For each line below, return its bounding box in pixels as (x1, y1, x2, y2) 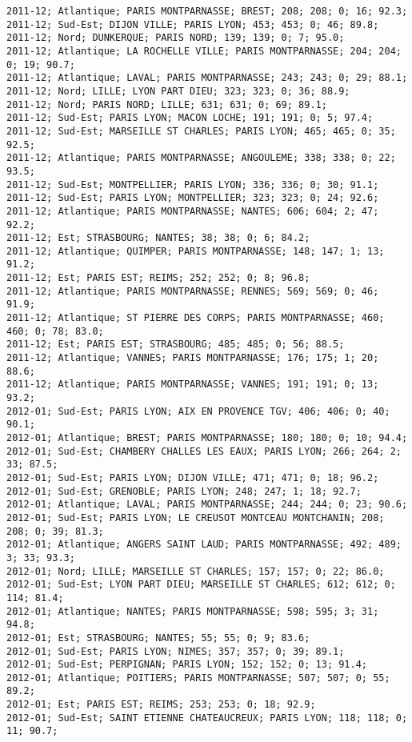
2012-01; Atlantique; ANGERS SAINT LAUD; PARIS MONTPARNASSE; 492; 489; (6, 539, 402, 551)
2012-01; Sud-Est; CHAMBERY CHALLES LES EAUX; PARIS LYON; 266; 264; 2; (6, 445, 402, 457)
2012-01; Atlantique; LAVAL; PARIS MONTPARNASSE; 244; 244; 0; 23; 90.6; (6, 499, 408, 511)
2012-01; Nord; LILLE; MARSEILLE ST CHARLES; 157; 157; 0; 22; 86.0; (6, 565, 385, 577)
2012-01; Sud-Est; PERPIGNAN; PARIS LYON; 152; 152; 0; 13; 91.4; (6, 659, 368, 671)
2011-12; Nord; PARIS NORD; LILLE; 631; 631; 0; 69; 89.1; (6, 98, 327, 110)
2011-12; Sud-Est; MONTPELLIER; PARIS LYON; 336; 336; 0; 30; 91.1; (6, 178, 379, 191)
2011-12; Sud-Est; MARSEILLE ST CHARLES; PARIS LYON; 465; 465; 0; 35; (6, 125, 396, 137)
